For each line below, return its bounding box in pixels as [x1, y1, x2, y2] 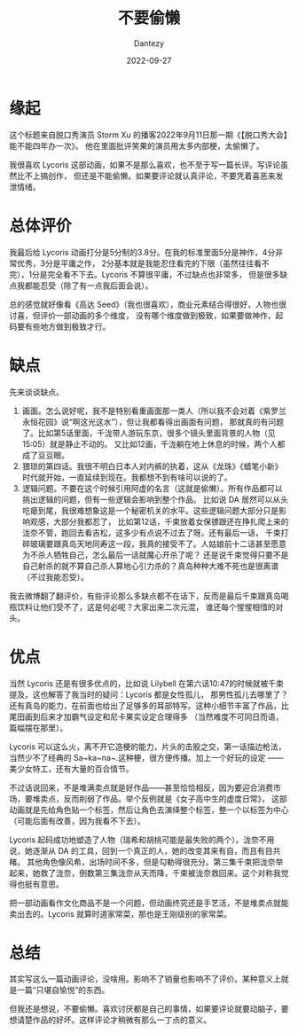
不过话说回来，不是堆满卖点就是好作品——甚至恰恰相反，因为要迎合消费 [9, 782, 273, 793]
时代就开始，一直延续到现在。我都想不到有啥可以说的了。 [21, 472, 232, 482]
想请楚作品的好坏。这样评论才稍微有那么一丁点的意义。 [9, 1014, 211, 1025]
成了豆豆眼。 [21, 450, 69, 460]
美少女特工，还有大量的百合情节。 [9, 763, 134, 774]
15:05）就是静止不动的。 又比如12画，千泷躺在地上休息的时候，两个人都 [21, 438, 286, 449]
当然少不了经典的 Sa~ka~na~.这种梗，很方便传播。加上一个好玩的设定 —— [9, 752, 284, 763]
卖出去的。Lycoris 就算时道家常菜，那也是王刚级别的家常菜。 [9, 908, 232, 919]
